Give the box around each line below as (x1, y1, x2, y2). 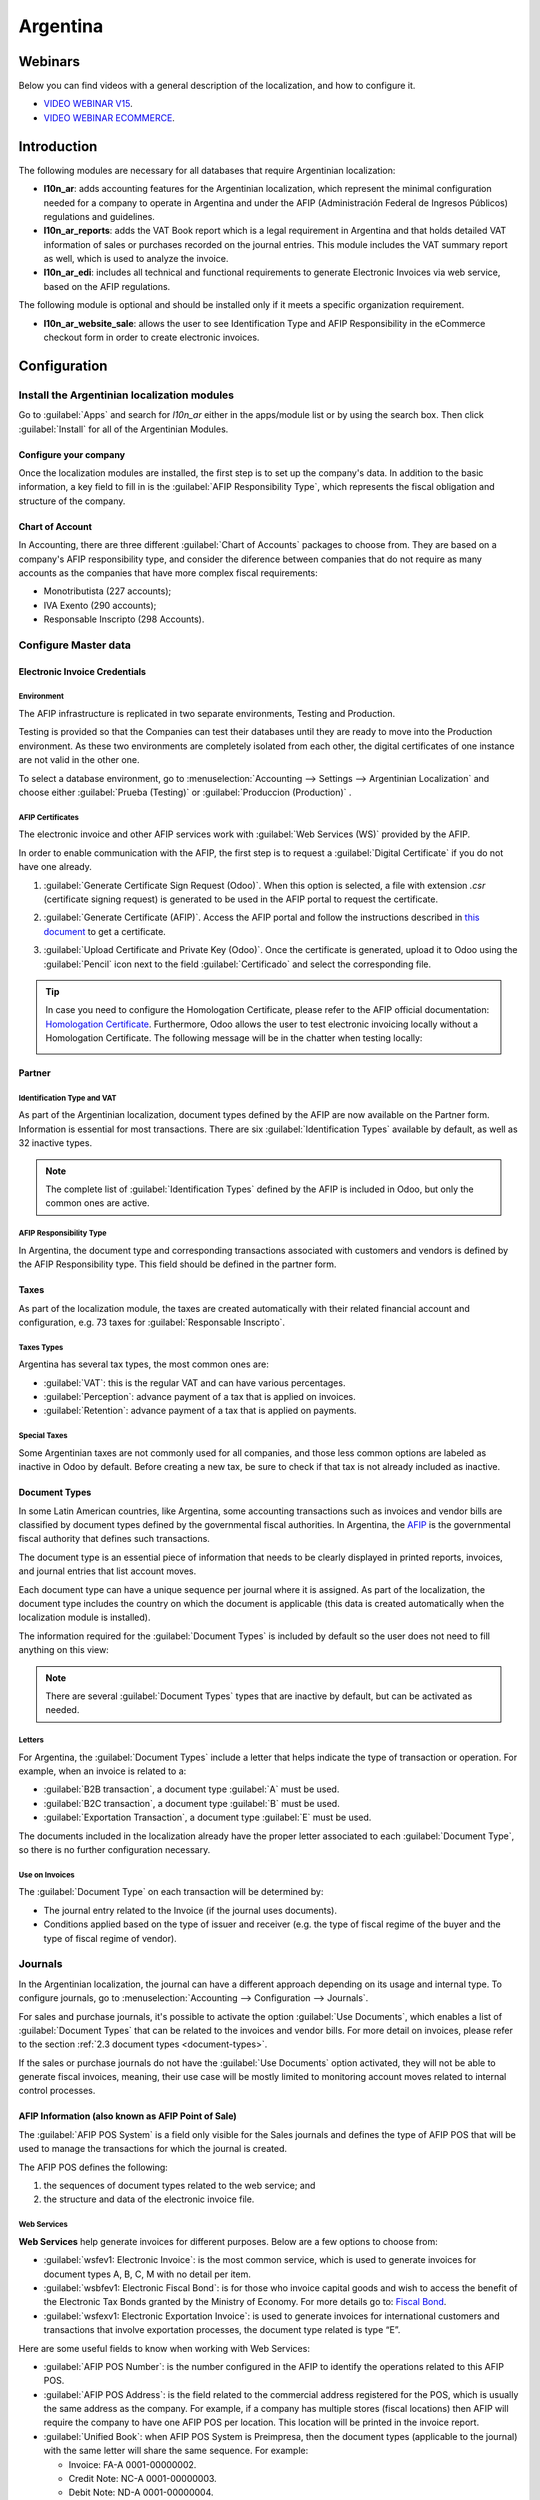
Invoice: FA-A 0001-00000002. (68, 2458, 197, 2470)
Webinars (18, 53, 80, 70)
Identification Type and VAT (18, 1093, 117, 1103)
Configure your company (18, 448, 125, 460)
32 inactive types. (18, 1137, 93, 1149)
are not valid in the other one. (18, 754, 140, 766)
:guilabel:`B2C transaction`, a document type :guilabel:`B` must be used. (43, 1797, 340, 1809)
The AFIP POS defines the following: (18, 2161, 169, 2173)
